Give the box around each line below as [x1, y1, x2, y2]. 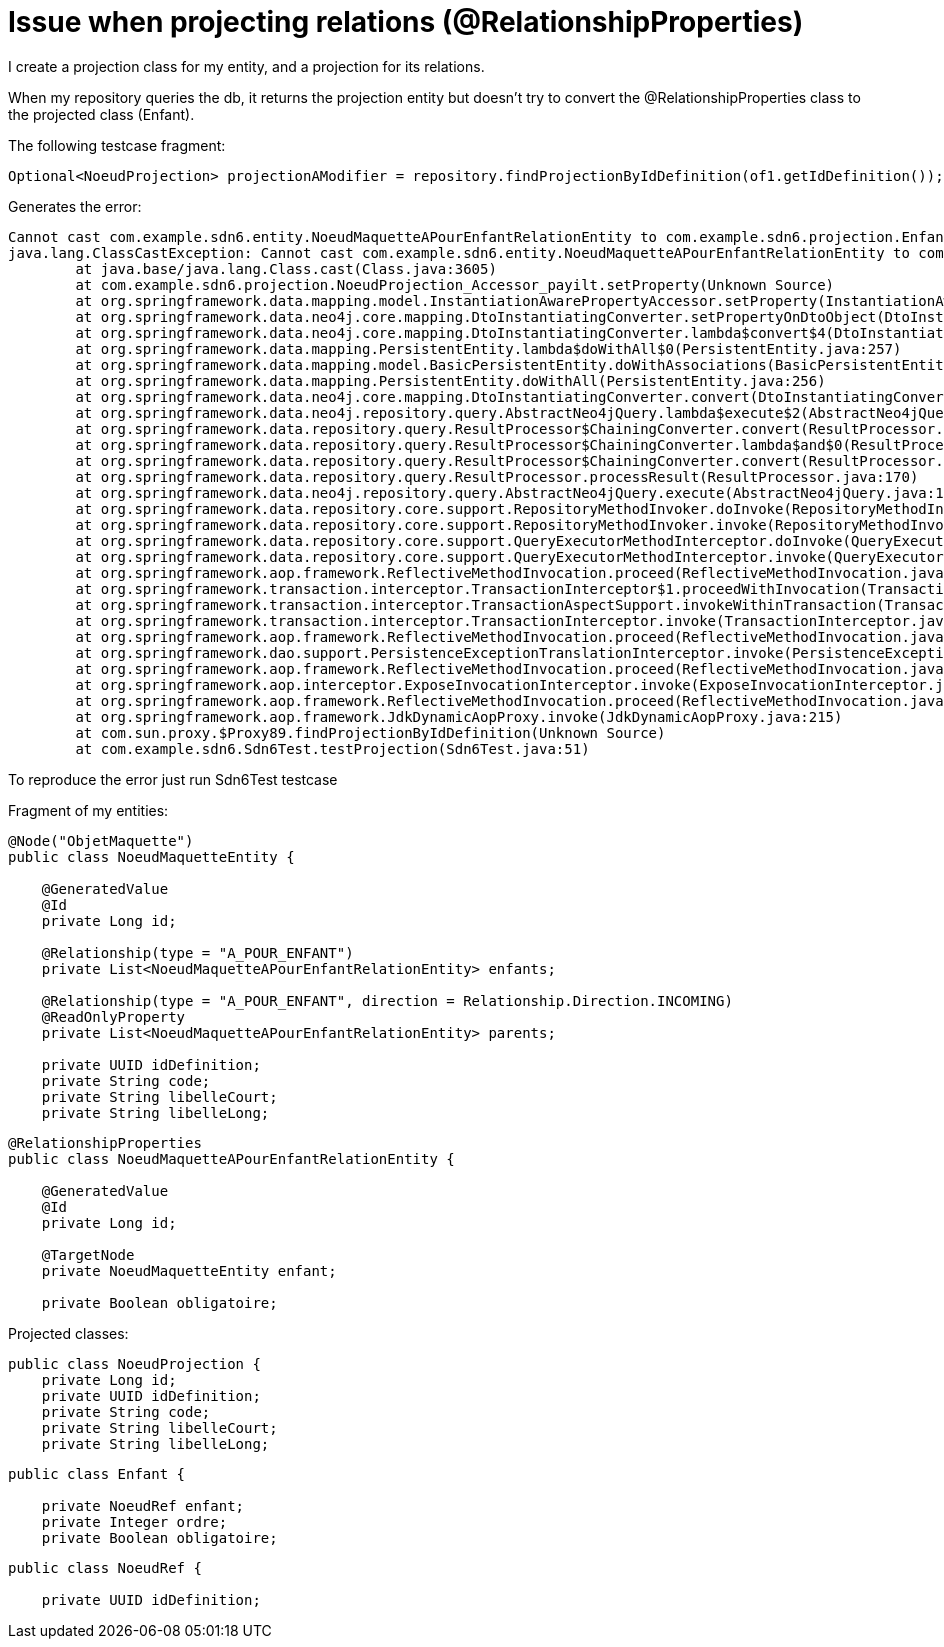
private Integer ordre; [41, 1513, 228, 1530]
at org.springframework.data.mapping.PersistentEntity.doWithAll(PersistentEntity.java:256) [75, 372, 826, 389]
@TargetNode [41, 1246, 135, 1263]
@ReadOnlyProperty [41, 1008, 186, 1025]
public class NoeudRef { [8, 1559, 202, 1576]
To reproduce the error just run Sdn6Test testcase [8, 770, 338, 788]
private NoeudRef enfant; [41, 1497, 245, 1514]
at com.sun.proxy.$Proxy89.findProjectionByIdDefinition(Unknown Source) [75, 724, 666, 741]
